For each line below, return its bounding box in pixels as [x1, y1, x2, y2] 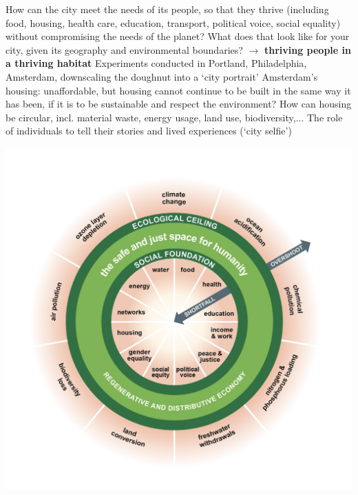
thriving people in [264, 42, 351, 57]
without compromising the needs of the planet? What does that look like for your [6, 29, 350, 43]
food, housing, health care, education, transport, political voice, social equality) [6, 15, 341, 30]
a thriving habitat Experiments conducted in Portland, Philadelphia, [6, 56, 307, 70]
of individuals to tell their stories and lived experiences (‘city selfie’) [6, 123, 292, 138]
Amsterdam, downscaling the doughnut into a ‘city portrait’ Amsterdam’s [6, 69, 318, 83]
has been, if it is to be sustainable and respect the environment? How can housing [6, 97, 352, 111]
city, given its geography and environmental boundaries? [6, 42, 243, 57]
